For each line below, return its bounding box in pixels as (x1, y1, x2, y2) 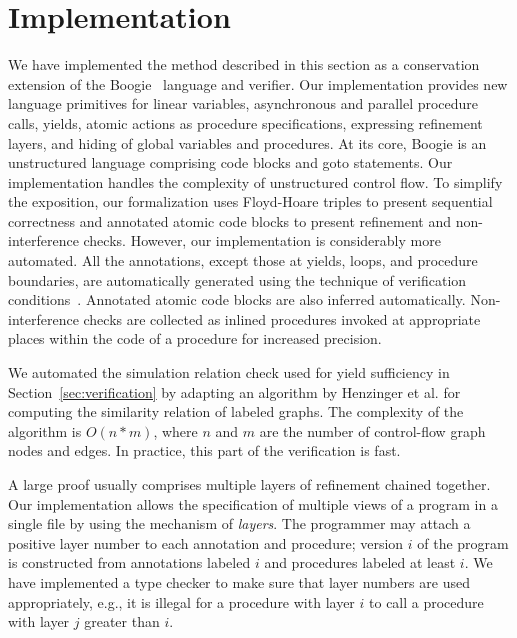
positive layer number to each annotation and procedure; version (8, 532, 404, 553)
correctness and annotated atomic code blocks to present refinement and (8, 210, 451, 231)
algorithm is (8, 420, 82, 441)
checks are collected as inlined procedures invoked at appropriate (83, 308, 481, 329)
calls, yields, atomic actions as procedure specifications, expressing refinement (8, 112, 483, 133)
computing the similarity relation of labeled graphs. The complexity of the (8, 401, 464, 422)
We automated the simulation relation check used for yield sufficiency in (8, 362, 450, 383)
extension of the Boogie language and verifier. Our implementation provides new (8, 73, 508, 94)
